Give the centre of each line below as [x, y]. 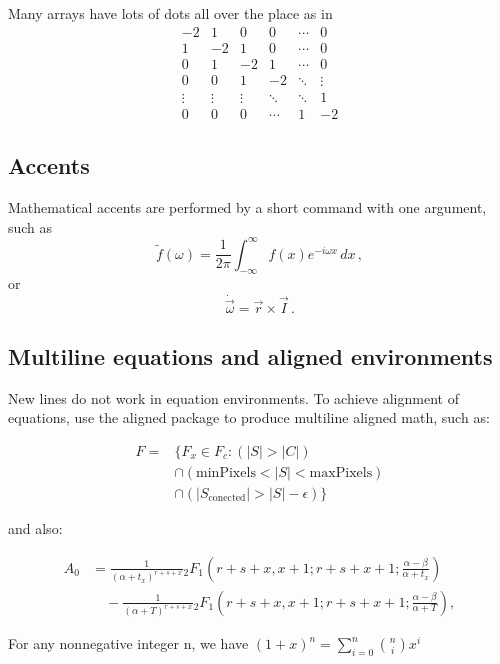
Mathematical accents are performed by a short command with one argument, [247, 206]
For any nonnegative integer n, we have [128, 643]
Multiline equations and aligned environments [250, 355]
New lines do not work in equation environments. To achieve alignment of [233, 397]
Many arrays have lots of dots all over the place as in [170, 13]
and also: [35, 527]
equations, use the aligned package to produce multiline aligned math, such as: [249, 417]
